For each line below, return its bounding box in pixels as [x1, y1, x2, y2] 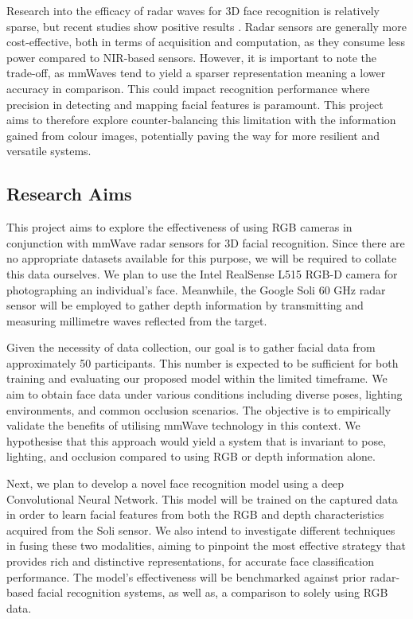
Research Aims [6, 181, 132, 206]
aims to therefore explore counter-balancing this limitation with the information [6, 111, 396, 128]
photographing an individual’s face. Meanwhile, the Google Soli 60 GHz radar [6, 281, 386, 298]
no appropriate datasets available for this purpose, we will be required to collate [6, 250, 397, 267]
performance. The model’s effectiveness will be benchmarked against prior [6, 568, 366, 585]
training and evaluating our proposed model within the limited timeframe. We [6, 370, 388, 387]
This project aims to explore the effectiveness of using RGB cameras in [6, 219, 353, 236]
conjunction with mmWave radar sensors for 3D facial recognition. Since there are [6, 234, 405, 251]
